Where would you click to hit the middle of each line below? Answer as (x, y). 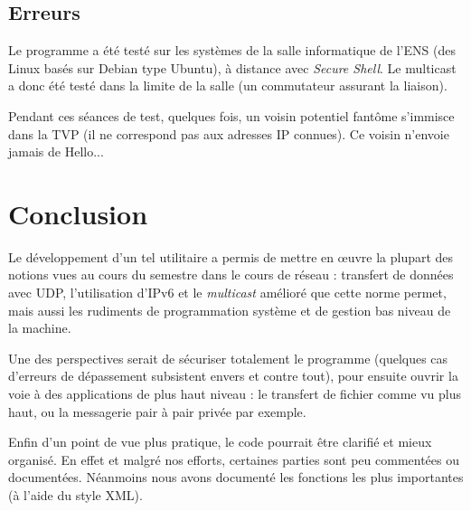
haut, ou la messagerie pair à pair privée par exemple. (157, 411)
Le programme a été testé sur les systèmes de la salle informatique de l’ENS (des (232, 50)
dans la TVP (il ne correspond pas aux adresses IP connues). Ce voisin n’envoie (229, 133)
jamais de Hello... (56, 151)
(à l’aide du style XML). (75, 495)
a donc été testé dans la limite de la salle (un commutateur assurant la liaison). (228, 85)
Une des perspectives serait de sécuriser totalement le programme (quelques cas (228, 358)
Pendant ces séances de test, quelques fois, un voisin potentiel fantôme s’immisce (231, 115)
